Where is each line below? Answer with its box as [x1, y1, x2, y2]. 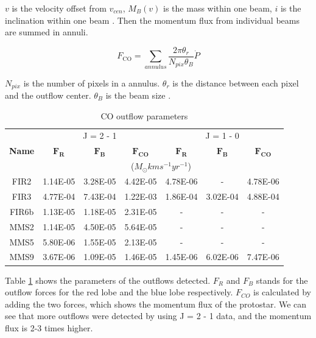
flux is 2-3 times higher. [5, 321, 93, 334]
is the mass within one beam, [163, 2, 272, 14]
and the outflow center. [5, 89, 91, 102]
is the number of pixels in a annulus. [23, 76, 160, 89]
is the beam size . [105, 89, 171, 102]
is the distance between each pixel [172, 76, 299, 89]
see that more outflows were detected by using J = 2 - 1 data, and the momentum [5, 309, 312, 322]
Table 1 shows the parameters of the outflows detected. [5, 273, 211, 286]
